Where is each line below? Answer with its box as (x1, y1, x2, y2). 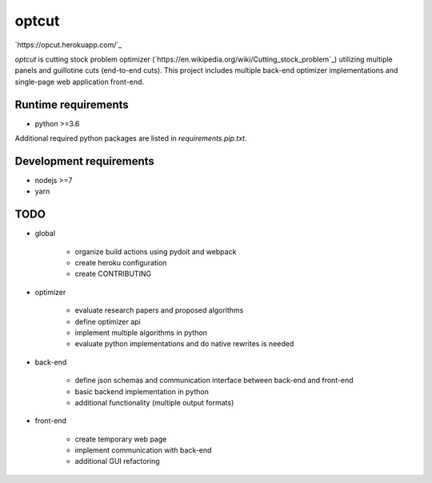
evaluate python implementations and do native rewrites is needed (74, 339, 294, 349)
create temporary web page (74, 434, 167, 444)
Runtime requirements (14, 98, 130, 111)
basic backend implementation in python (74, 386, 210, 396)
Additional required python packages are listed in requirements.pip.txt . (14, 134, 247, 143)
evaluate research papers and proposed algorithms (74, 305, 244, 315)
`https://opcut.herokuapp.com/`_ (14, 40, 122, 50)
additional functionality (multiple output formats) (74, 397, 234, 407)
